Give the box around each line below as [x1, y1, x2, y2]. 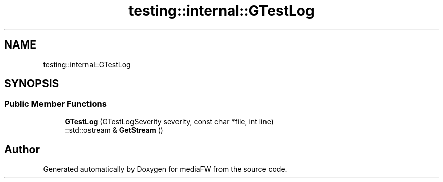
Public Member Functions [4, 99, 107, 109]
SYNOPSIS [4, 77, 59, 90]
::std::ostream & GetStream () [65, 125, 163, 134]
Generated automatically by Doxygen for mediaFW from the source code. [43, 164, 287, 173]
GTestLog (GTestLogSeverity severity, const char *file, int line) [65, 117, 274, 126]
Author [4, 143, 40, 156]
